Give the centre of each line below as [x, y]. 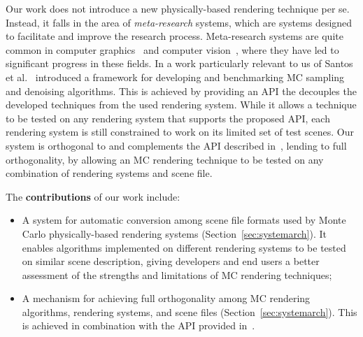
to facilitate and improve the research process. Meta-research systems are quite [175, 36]
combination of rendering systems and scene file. [109, 173]
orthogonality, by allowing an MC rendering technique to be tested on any [165, 159]
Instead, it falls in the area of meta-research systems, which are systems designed [179, 22]
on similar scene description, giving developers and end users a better [171, 261]
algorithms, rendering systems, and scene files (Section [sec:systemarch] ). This [190, 311]
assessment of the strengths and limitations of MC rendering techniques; [177, 274]
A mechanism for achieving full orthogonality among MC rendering [166, 298]
